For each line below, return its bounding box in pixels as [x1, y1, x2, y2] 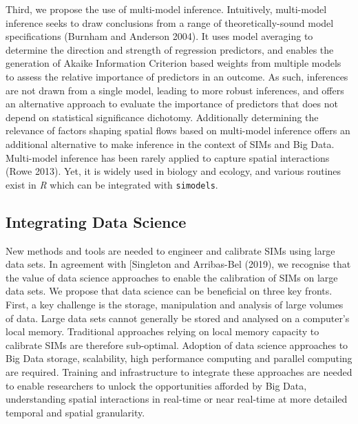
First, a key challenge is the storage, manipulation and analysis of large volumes [6, 297, 344, 311]
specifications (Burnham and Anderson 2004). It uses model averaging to [6, 29, 313, 43]
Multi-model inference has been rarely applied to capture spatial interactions [6, 150, 330, 165]
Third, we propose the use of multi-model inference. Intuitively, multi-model [6, 2, 327, 16]
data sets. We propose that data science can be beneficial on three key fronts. [6, 284, 333, 298]
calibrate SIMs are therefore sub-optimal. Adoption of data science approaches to [6, 337, 348, 352]
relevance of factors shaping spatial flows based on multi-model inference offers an [6, 123, 350, 138]
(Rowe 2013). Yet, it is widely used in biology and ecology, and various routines [6, 164, 341, 178]
